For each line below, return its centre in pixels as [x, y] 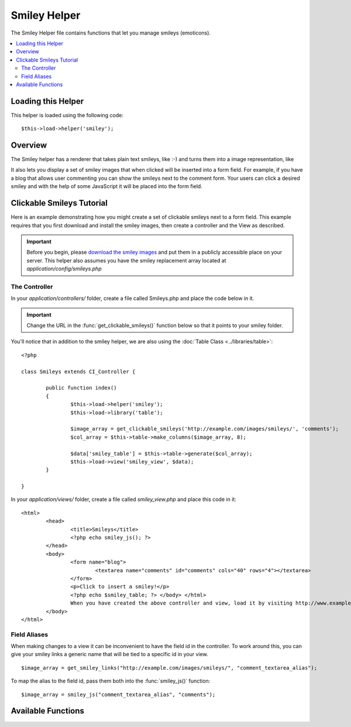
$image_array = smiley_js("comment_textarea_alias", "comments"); [118, 694]
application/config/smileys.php [64, 269]
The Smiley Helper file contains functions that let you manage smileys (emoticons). [111, 33]
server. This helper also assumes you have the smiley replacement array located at [126, 260]
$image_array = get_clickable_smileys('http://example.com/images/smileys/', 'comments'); [205, 429]
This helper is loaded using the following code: [67, 115]
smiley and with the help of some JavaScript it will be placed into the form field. [107, 186]
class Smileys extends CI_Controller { [78, 371]
